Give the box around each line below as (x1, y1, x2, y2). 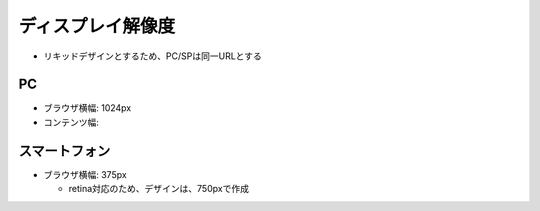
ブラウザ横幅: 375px (43, 168, 127, 180)
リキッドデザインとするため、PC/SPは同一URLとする (43, 50, 262, 62)
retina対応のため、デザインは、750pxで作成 (68, 183, 250, 195)
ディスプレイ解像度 (18, 15, 176, 37)
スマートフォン (18, 142, 111, 159)
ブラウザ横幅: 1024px (43, 102, 132, 114)
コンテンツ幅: (43, 116, 100, 128)
